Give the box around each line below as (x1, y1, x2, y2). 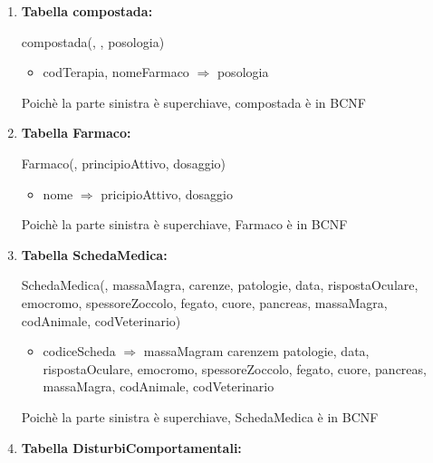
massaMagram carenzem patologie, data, (143, 342, 370, 361)
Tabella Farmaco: (21, 123, 131, 142)
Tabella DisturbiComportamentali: (21, 438, 242, 457)
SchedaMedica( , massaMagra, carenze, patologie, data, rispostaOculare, (21, 275, 419, 294)
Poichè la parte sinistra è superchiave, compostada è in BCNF (21, 92, 366, 111)
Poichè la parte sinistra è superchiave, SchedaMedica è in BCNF (21, 407, 379, 426)
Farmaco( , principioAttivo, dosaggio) (21, 153, 226, 172)
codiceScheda (43, 342, 116, 361)
